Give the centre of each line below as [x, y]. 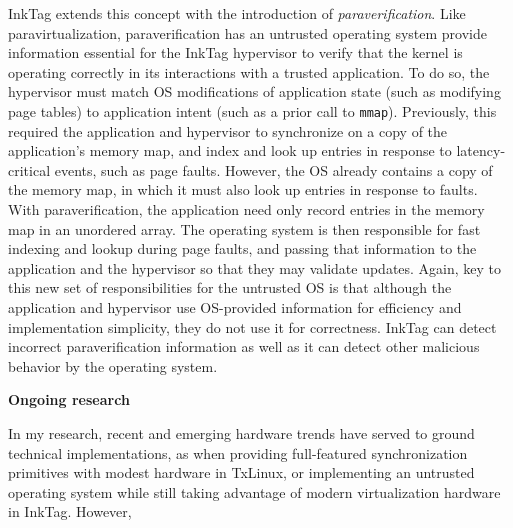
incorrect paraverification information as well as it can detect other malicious [244, 346]
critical [29, 169]
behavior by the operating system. [113, 365]
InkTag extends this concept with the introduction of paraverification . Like [237, 13]
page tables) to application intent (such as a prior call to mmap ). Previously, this [252, 110]
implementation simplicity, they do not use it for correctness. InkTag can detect [252, 326]
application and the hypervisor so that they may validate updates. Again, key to [255, 267]
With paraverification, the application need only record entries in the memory [246, 209]
